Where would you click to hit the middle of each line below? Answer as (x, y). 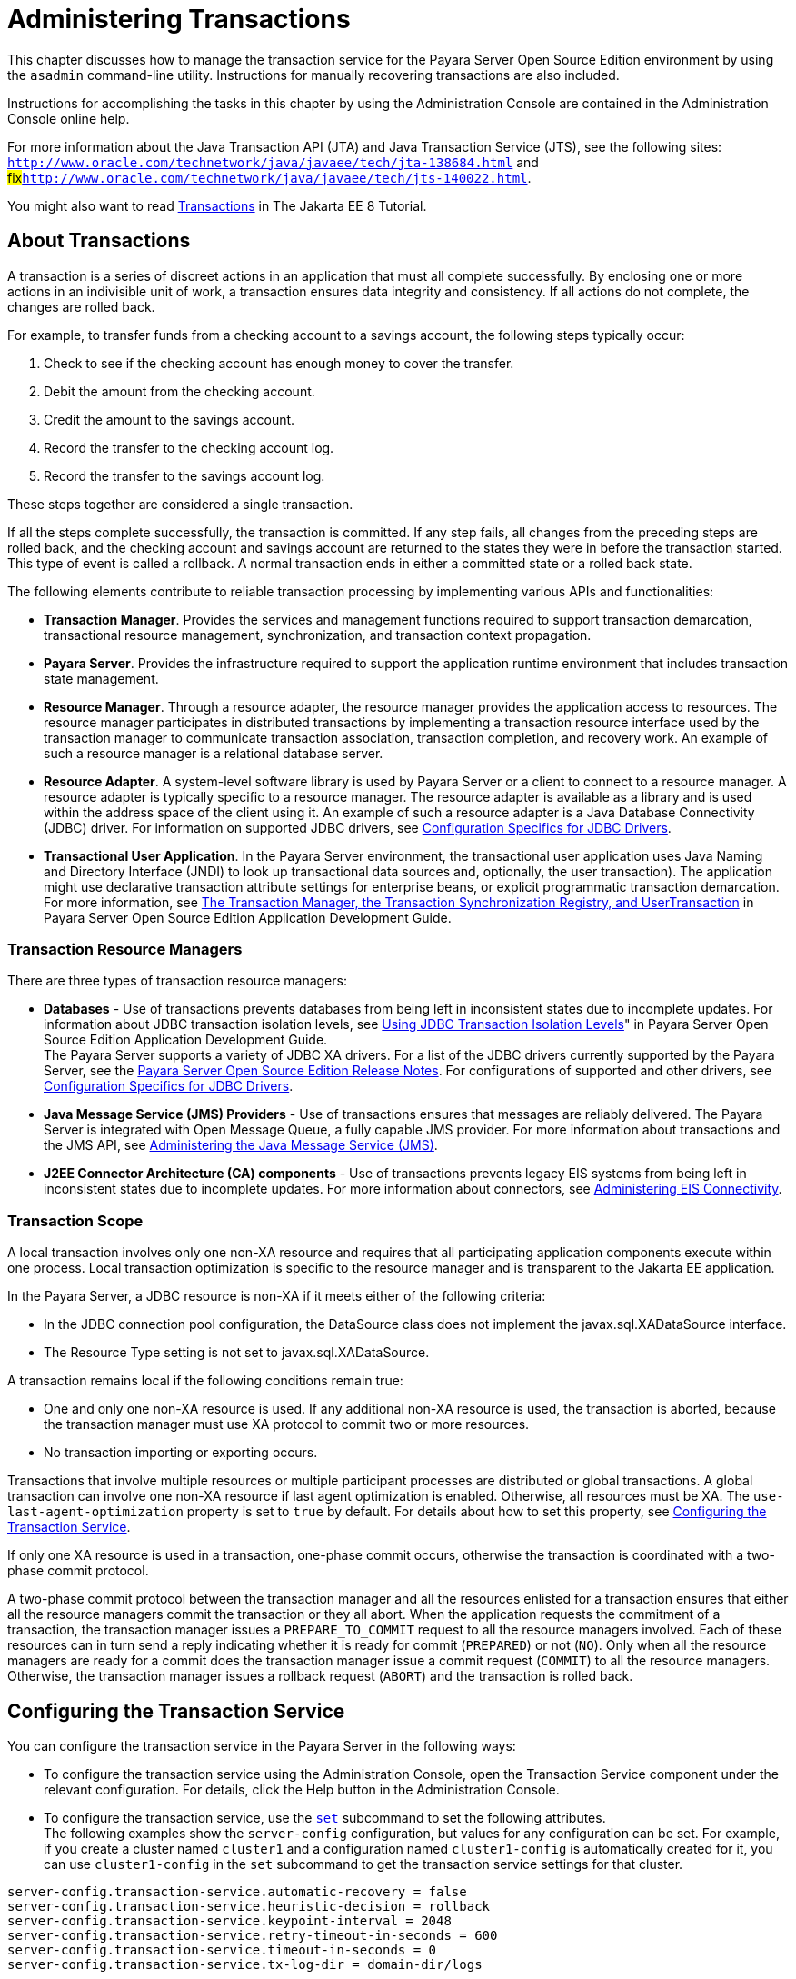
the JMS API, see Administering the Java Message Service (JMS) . (241, 1145)
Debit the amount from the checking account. (179, 391)
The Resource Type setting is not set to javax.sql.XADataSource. (237, 1353)
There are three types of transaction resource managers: (177, 981)
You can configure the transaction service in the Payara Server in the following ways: (262, 1745)
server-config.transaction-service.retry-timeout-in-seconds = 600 (253, 1935)
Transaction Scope (75, 1220)
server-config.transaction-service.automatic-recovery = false (237, 1891)
